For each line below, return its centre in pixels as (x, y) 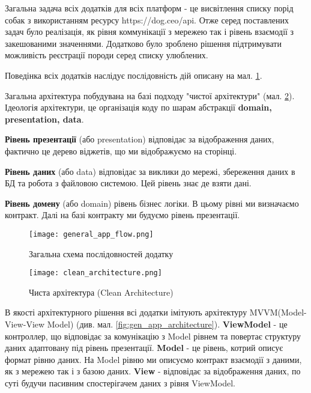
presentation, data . (44, 119)
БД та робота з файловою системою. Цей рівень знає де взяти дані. (128, 183)
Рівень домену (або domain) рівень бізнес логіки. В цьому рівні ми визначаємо (152, 203)
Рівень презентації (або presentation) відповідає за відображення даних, (140, 139)
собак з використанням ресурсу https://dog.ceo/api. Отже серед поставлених (147, 20)
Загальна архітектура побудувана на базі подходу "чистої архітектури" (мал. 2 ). (150, 95)
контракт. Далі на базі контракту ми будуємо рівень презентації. (122, 215)
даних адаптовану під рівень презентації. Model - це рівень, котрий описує (144, 348)
